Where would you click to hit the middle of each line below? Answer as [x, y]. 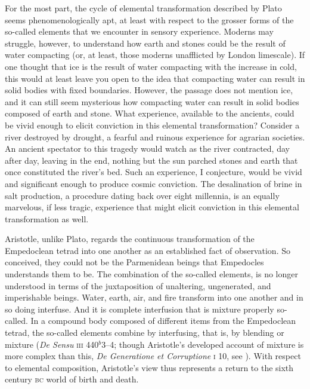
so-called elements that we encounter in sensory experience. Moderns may [139, 31]
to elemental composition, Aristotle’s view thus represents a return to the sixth [149, 367]
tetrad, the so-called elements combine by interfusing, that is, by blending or [145, 333]
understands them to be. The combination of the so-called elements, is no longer [151, 274]
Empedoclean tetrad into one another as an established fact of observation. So [148, 250]
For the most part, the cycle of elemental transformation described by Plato [143, 8]
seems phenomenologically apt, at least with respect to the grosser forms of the [149, 19]
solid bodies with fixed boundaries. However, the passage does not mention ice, [149, 90]
